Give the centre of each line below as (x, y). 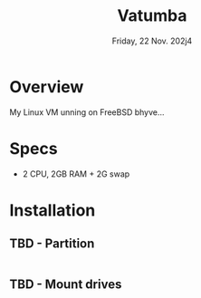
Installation (53, 210)
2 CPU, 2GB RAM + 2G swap (76, 174)
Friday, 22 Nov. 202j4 (152, 41)
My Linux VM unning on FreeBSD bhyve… (87, 112)
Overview (47, 87)
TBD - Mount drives (66, 285)
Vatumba (152, 16)
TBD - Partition (52, 244)
